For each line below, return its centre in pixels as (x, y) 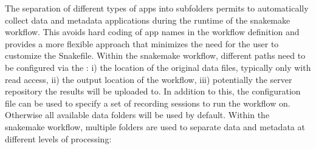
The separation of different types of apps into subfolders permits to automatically (157, 8)
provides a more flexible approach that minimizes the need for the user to (142, 43)
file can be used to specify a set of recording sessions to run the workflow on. (148, 103)
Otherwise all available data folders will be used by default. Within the (137, 115)
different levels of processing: (58, 138)
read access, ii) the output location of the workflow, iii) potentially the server (149, 79)
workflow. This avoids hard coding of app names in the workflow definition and (152, 32)
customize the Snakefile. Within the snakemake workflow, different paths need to (155, 55)
